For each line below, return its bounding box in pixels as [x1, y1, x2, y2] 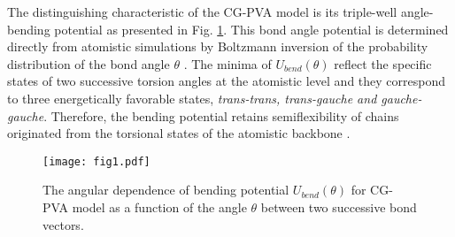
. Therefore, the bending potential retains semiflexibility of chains [43, 106, 399, 125]
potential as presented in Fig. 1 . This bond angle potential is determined [54, 19, 449, 38]
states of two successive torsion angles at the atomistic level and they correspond [7, 72, 446, 90]
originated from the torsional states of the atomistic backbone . [7, 124, 351, 142]
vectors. [42, 215, 84, 233]
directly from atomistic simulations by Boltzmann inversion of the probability [7, 37, 428, 56]
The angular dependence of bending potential [42, 180, 289, 199]
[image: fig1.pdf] [42, 155, 150, 168]
